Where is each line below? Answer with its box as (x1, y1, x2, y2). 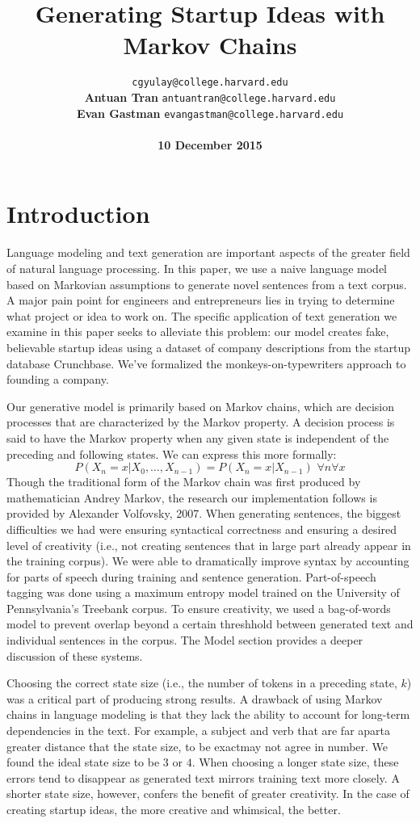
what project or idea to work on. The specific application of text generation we (6, 307, 397, 324)
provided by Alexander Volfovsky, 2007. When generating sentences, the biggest (6, 505, 401, 522)
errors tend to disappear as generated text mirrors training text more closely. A (6, 769, 400, 786)
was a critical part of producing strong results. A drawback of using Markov (6, 690, 383, 707)
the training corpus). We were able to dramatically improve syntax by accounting (6, 552, 409, 569)
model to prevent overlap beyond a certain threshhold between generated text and (6, 615, 414, 632)
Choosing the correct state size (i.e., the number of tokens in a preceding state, (6, 674, 397, 691)
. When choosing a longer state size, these (191, 754, 399, 771)
